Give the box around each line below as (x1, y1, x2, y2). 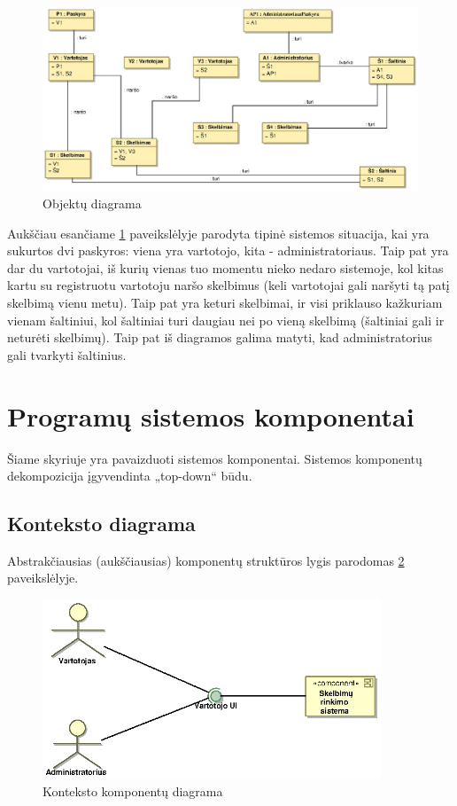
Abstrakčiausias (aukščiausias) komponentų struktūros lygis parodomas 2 (7, 551, 405, 569)
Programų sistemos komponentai (7, 397, 414, 434)
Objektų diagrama (43, 194, 142, 213)
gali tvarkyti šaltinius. (7, 345, 127, 364)
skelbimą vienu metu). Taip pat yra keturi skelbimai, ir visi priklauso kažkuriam (7, 293, 443, 311)
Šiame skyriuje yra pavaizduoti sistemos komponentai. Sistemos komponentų (7, 449, 422, 467)
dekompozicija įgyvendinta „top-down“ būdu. (7, 466, 252, 485)
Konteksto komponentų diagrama (43, 781, 223, 800)
